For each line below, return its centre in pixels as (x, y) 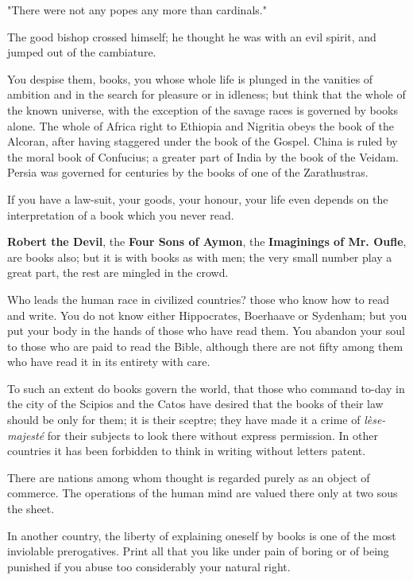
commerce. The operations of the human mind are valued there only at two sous (203, 493)
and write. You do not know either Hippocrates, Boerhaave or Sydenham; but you (207, 315)
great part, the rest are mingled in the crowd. (118, 272)
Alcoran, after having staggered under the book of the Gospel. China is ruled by (203, 141)
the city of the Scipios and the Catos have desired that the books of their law (195, 404)
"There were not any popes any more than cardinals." (137, 10)
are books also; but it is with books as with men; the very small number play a (200, 257)
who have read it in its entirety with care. (109, 362)
